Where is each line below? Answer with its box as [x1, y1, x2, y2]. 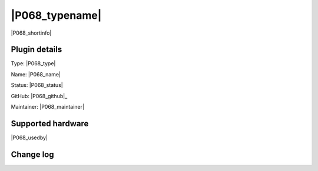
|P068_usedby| [11, 134, 48, 141]
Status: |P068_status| [11, 82, 63, 89]
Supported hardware [11, 118, 89, 129]
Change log [11, 149, 54, 159]
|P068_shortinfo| [11, 29, 52, 36]
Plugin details [11, 45, 62, 55]
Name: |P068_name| [11, 71, 61, 78]
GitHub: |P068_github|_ [11, 92, 68, 99]
